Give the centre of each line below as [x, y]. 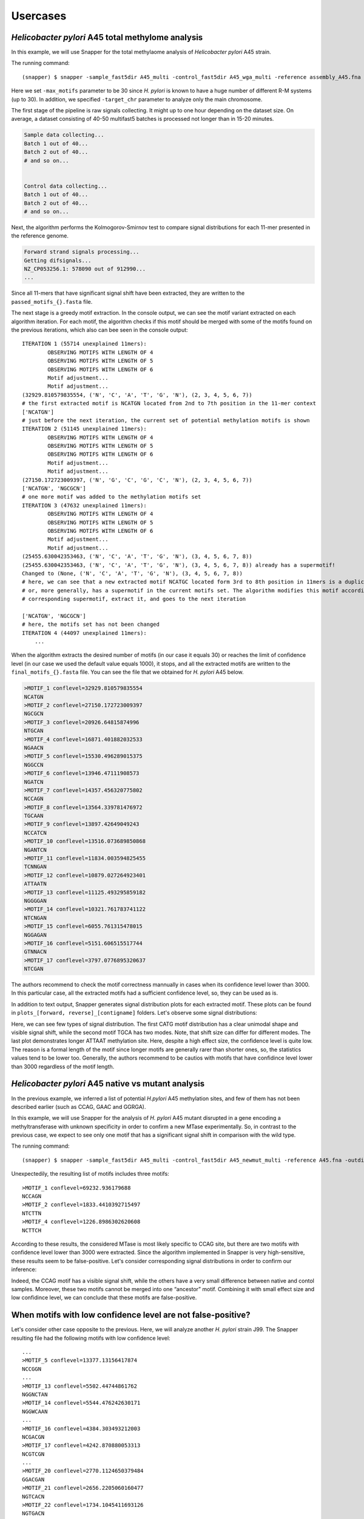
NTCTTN [32, 1213]
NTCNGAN [35, 918]
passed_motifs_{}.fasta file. [52, 301]
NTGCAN [34, 731]
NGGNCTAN [35, 1394]
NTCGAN [34, 969]
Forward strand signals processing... [82, 252]
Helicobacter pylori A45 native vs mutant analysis [108, 1084]
